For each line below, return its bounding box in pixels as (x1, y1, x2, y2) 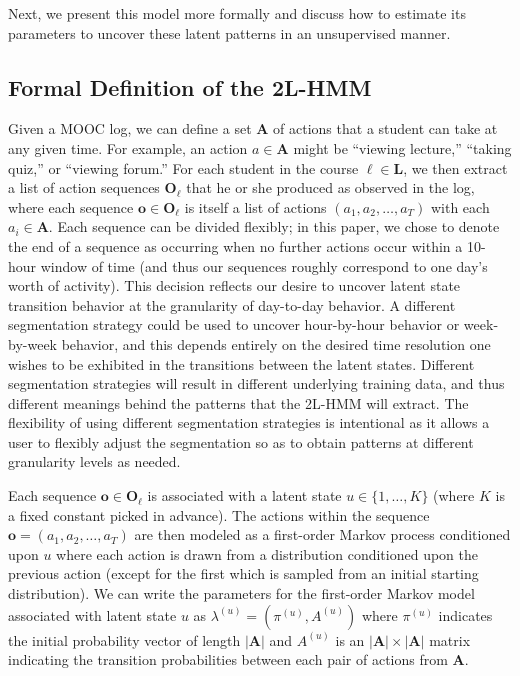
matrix (429, 629, 471, 650)
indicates (438, 604, 493, 625)
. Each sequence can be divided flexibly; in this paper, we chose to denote (48, 216, 500, 237)
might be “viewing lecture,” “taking (293, 137, 512, 158)
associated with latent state (8, 604, 177, 625)
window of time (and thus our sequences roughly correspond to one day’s (40, 255, 488, 276)
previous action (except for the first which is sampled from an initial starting (8, 563, 479, 584)
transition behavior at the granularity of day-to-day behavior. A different (8, 294, 456, 315)
